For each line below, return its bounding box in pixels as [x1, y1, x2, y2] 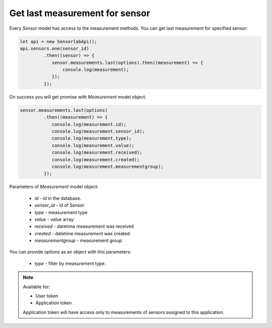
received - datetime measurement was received [34, 223, 134, 229]
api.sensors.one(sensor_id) [20, 45, 89, 51]
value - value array [34, 216, 74, 222]
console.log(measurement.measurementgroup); [51, 164, 164, 169]
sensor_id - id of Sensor [34, 202, 85, 209]
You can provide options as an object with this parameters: [9, 249, 131, 255]
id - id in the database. [34, 195, 82, 201]
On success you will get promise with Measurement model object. [9, 94, 147, 100]
